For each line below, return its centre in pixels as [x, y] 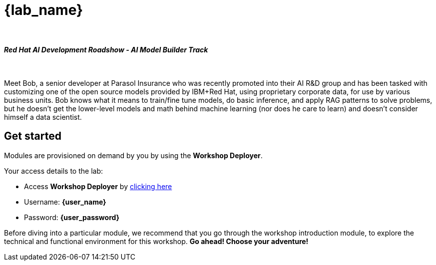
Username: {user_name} [65, 202]
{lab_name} [44, 10]
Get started [33, 136]
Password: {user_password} [72, 217]
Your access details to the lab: [53, 171]
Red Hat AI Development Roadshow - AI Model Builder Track [106, 50]
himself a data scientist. [43, 117]
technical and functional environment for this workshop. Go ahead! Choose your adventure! [156, 241]
